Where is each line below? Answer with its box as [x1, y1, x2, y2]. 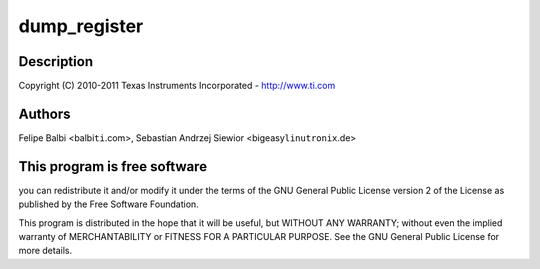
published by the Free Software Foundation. [18, 198, 199, 210]
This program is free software [18, 158, 208, 175]
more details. [18, 245, 73, 257]
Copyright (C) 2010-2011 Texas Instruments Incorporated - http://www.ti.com [18, 80, 336, 92]
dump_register [18, 15, 144, 37]
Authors [18, 105, 71, 122]
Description [18, 53, 94, 70]
